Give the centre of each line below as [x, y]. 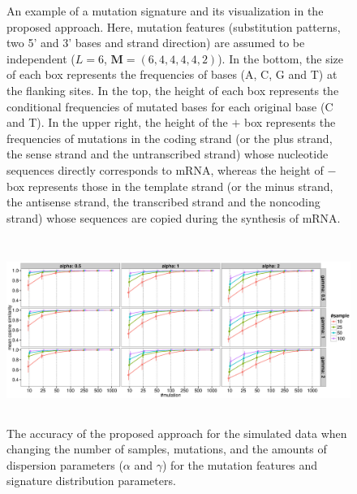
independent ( [41, 58]
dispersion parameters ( [65, 464]
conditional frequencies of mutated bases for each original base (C [170, 106]
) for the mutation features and [240, 464]
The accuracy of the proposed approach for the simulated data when [177, 433]
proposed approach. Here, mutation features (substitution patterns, [174, 26]
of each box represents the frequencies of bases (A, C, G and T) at [172, 74]
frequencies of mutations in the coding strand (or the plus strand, [170, 138]
